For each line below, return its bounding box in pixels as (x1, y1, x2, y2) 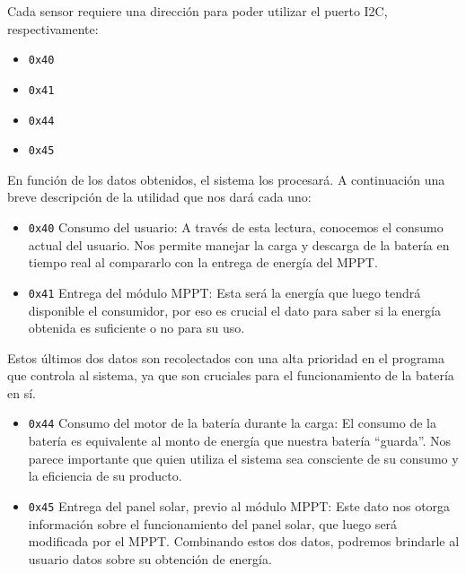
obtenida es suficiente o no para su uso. (28, 318, 245, 337)
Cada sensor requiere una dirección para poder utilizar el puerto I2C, (7, 2, 388, 20)
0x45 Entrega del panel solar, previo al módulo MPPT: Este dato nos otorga (28, 496, 451, 515)
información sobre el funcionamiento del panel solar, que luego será (28, 514, 398, 533)
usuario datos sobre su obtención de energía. (28, 549, 272, 568)
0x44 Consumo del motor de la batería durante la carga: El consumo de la (28, 413, 436, 432)
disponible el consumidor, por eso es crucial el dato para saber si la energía (28, 300, 441, 319)
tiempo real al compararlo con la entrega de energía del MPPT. (28, 253, 378, 272)
